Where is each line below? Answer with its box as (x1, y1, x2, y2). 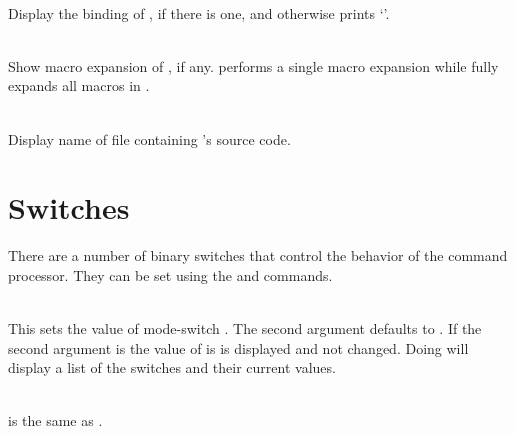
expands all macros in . (8, 75, 150, 96)
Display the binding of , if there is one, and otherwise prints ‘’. (8, 2, 390, 23)
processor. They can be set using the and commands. (8, 264, 333, 285)
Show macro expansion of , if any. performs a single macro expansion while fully (8, 55, 499, 76)
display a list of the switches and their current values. (8, 357, 336, 378)
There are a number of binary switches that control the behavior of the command (8, 245, 508, 266)
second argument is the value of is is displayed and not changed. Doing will (8, 337, 469, 358)
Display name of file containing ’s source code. (8, 128, 291, 149)
